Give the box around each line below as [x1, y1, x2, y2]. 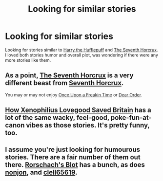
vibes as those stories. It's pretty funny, [26, 121, 150, 129]
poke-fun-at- [110, 113, 152, 122]
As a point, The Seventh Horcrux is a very [5, 72, 134, 80]
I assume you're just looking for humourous [5, 145, 141, 154]
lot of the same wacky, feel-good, [5, 113, 110, 122]
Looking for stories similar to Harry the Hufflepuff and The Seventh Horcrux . [5, 47, 158, 53]
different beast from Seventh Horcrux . [5, 79, 124, 87]
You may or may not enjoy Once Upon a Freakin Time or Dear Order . [5, 91, 143, 98]
